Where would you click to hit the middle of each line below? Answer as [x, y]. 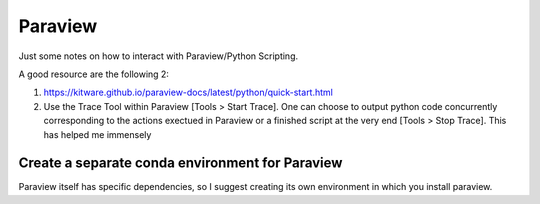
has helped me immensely [97, 134]
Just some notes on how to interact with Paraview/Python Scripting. [158, 56]
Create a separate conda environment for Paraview [180, 163]
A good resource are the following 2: [94, 74]
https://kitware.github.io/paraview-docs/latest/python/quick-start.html [188, 92]
